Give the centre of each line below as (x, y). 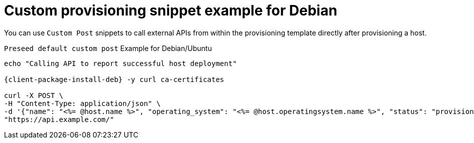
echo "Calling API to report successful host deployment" (121, 63)
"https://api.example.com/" (59, 119)
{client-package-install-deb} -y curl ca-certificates (114, 79)
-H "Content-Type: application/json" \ (82, 103)
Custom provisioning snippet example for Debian (171, 10)
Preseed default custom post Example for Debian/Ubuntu (108, 48)
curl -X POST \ (34, 95)
